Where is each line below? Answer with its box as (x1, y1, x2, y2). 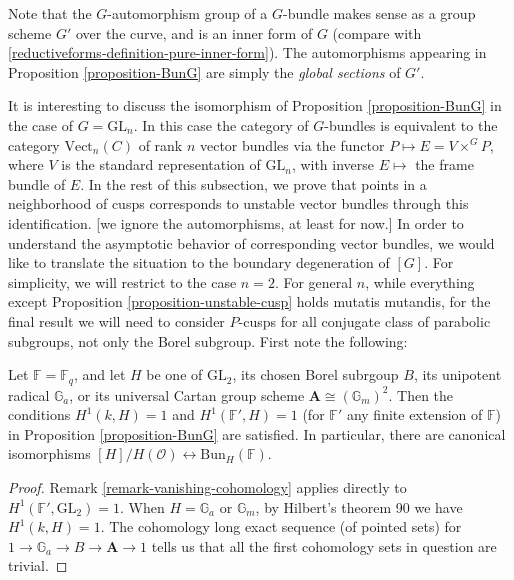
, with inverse (291, 154, 375, 175)
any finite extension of (346, 404, 483, 425)
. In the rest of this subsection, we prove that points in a (80, 173, 427, 194)
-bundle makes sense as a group (282, 3, 476, 23)
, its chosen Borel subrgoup (232, 364, 399, 385)
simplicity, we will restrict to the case (8, 271, 237, 292)
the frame (415, 154, 474, 175)
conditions (8, 404, 71, 425)
